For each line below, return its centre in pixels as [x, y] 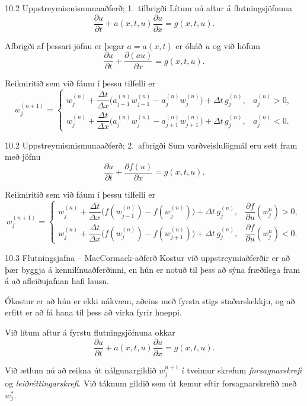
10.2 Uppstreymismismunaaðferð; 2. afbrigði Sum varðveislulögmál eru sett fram [151, 145]
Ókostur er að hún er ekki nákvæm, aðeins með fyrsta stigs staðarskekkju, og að [150, 300]
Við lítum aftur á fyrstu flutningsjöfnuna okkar [90, 332]
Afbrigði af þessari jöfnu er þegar [65, 45]
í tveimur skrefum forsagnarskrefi [242, 370]
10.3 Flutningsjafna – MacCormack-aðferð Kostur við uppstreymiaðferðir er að [148, 257]
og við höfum [236, 45]
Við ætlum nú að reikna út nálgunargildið [81, 370]
